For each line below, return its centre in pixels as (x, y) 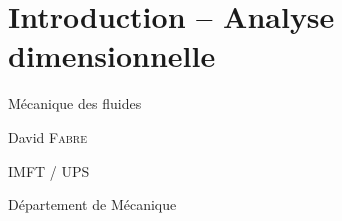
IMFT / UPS (49, 170)
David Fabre (47, 136)
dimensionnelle (112, 55)
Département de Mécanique (92, 204)
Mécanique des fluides (75, 103)
